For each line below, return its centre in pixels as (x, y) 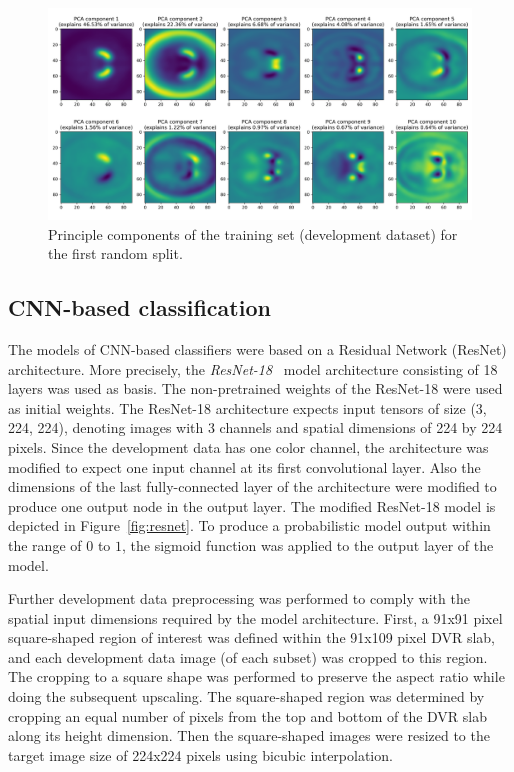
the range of (45, 544)
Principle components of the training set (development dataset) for (253, 233)
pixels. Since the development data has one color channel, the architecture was (248, 446)
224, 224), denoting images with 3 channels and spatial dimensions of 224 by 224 (255, 427)
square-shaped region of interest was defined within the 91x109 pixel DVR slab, (252, 637)
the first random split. (115, 253)
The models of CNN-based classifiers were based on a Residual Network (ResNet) (257, 348)
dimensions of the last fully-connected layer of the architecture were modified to (252, 486)
